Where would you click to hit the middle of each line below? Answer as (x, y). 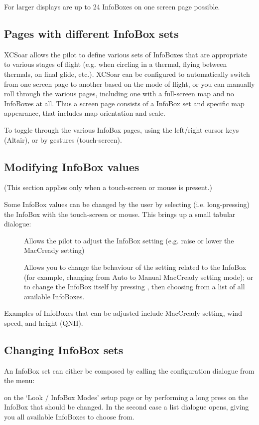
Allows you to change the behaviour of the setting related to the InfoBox (135, 267)
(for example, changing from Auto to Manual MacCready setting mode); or (139, 277)
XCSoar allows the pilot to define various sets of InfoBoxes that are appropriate (126, 54)
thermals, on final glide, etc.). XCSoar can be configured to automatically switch (127, 74)
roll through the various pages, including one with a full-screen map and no (119, 94)
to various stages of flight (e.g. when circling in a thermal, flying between (116, 64)
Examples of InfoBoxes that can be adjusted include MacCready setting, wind (123, 313)
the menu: (19, 380)
